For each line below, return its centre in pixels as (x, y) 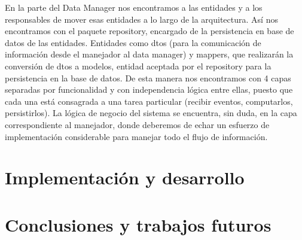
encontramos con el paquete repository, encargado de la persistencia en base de (150, 31)
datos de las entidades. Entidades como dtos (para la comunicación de (133, 42)
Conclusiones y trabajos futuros (138, 224)
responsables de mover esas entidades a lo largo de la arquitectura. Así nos (141, 19)
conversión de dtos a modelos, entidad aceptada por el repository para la (138, 66)
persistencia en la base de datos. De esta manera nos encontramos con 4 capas (148, 78)
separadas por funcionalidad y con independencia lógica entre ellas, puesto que (149, 89)
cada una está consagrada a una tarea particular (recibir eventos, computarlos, (149, 101)
